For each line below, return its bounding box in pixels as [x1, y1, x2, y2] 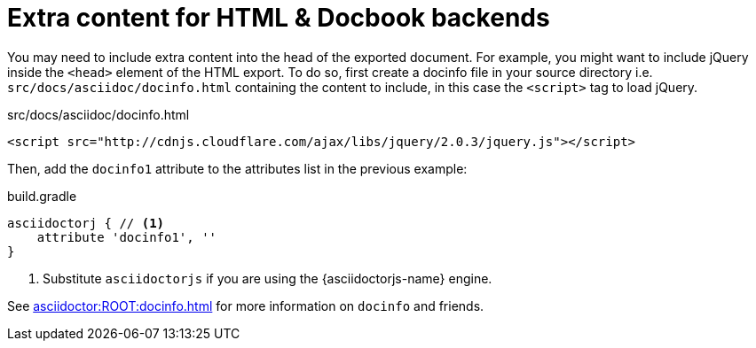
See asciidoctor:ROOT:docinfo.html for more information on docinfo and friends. [7, 298, 484, 313]
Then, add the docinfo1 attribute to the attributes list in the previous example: [7, 160, 468, 176]
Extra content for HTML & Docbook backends [7, 3, 550, 33]
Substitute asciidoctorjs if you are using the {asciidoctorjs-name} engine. [43, 270, 492, 286]
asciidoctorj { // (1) [7, 215, 165, 230]
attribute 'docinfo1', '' [36, 229, 217, 244]
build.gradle [7, 188, 77, 204]
